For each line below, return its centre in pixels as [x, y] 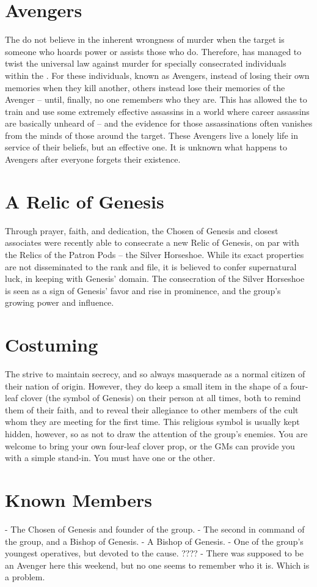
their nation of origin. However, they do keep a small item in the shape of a [146, 386]
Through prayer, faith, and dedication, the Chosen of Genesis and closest [142, 230]
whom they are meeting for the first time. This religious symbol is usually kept [152, 422]
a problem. [25, 577]
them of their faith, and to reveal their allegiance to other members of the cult [152, 409]
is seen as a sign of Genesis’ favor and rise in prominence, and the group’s [143, 290]
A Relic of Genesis [85, 201]
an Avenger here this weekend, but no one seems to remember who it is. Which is [157, 565]
